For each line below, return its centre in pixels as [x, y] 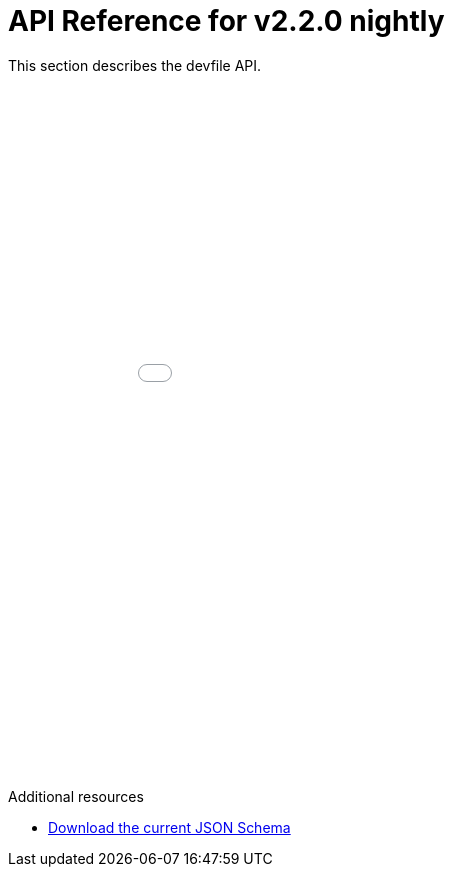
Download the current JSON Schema [169, 827]
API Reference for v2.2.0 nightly [226, 21]
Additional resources [76, 796]
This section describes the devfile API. [135, 65]
